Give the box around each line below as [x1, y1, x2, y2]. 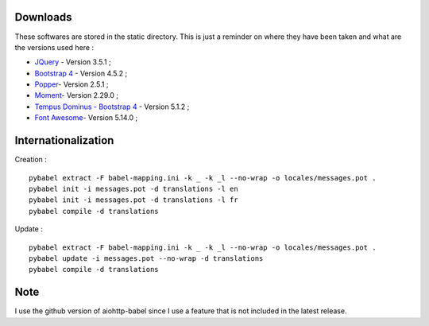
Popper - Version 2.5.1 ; [34, 80, 109, 89]
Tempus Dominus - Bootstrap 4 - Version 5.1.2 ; [34, 102, 190, 111]
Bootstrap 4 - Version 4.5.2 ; [34, 68, 128, 78]
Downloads [14, 10, 72, 24]
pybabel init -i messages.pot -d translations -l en [29, 184, 238, 193]
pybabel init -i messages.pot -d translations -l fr [29, 196, 238, 204]
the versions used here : [14, 42, 95, 52]
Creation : [14, 155, 48, 165]
